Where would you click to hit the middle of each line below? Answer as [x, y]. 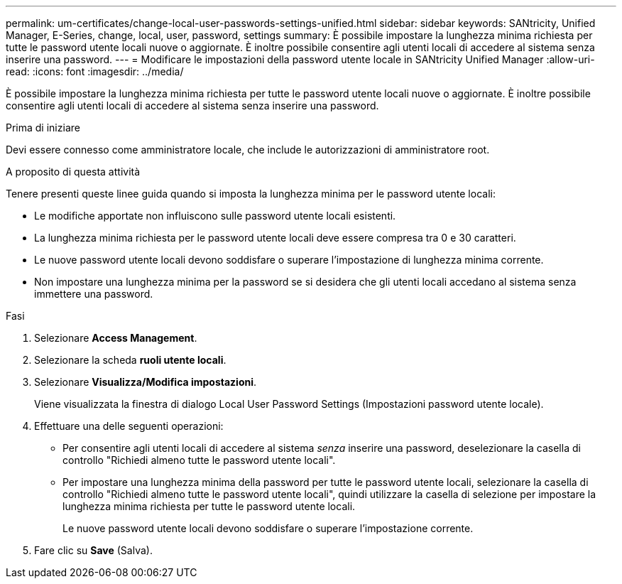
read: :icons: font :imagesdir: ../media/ [95, 71]
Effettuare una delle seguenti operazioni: [129, 426]
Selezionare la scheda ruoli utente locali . [130, 360]
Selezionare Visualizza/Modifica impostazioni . [146, 382]
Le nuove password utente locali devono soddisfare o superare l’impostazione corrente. [268, 528]
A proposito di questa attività [73, 172]
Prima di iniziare [43, 128]
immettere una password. [94, 294]
